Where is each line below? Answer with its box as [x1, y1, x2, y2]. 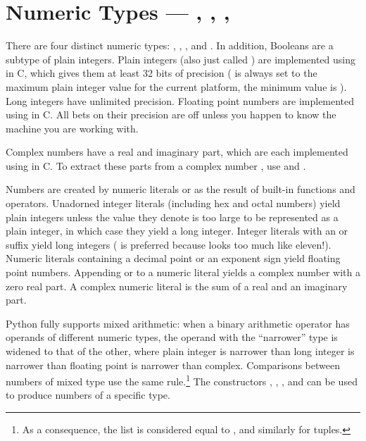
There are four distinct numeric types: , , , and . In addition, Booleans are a [6, 38, 334, 53]
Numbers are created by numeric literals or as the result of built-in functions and [6, 182, 355, 197]
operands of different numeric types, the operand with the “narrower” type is [6, 330, 338, 344]
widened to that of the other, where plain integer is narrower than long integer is [6, 344, 355, 358]
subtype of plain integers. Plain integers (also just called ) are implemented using [6, 51, 355, 66]
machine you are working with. [6, 120, 139, 135]
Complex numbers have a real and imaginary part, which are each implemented [6, 144, 348, 159]
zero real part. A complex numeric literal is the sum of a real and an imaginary [6, 278, 348, 293]
